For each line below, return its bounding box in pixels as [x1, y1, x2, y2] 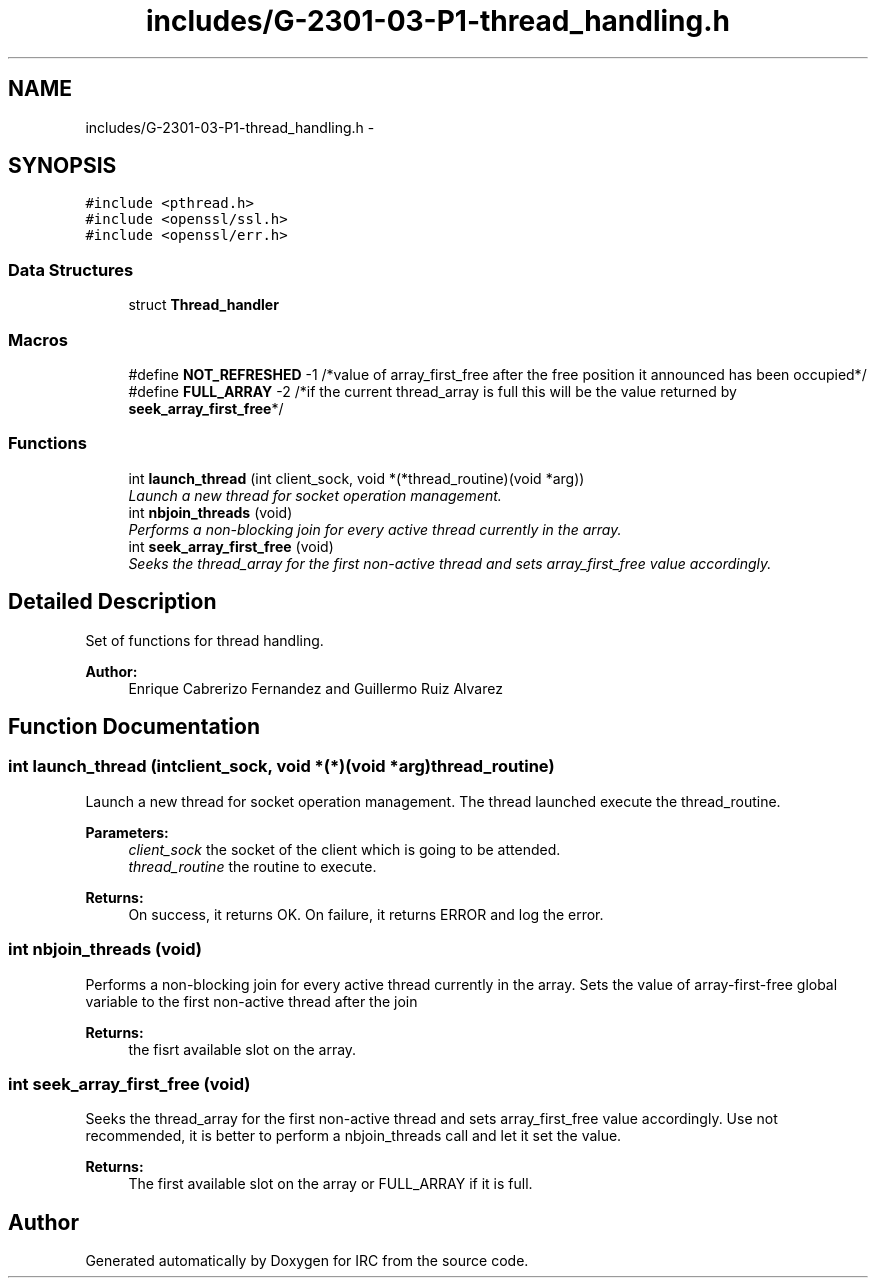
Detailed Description [8, 589, 217, 615]
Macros [8, 329, 68, 350]
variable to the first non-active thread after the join [85, 992, 418, 1010]
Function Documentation [8, 713, 260, 739]
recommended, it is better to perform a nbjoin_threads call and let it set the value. [85, 1127, 622, 1145]
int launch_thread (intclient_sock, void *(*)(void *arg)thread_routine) [8, 756, 555, 777]
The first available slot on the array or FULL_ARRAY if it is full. [128, 1175, 533, 1193]
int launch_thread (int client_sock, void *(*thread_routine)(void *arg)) [128, 469, 585, 487]
